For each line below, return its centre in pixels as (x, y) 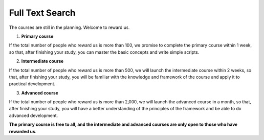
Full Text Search (42, 13)
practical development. (32, 84)
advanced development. (33, 116)
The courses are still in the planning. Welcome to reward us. (69, 27)
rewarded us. (23, 131)
